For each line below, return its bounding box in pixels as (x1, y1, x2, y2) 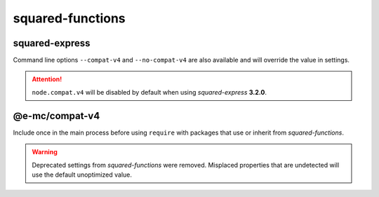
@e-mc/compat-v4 (13, 109, 100, 122)
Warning (32, 148, 58, 156)
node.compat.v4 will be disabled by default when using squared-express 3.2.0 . (32, 88, 267, 96)
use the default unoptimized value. (32, 170, 133, 179)
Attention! (32, 75, 62, 83)
